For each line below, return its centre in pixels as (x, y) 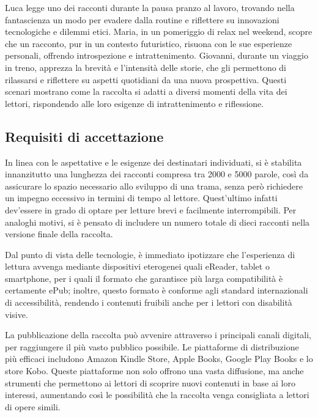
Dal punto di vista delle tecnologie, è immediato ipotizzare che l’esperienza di (150, 254)
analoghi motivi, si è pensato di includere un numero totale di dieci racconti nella (157, 222)
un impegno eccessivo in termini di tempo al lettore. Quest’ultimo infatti (141, 198)
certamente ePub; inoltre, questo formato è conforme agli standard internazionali (157, 290)
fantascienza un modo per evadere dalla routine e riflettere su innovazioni (142, 19)
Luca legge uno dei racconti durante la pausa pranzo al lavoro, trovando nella (150, 7)
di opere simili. (33, 406)
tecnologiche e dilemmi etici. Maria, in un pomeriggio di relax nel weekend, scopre (159, 31)
